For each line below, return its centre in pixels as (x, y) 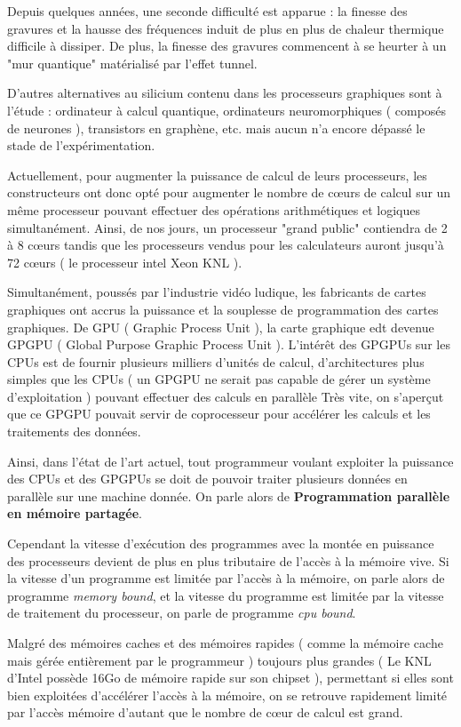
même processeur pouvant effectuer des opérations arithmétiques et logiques (214, 209)
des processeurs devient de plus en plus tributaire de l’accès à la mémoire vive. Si (228, 560)
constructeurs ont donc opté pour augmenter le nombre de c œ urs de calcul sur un (229, 192)
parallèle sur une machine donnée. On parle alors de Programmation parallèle (229, 495)
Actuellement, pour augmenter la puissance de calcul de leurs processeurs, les (217, 175)
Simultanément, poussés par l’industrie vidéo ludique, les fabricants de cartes (217, 292)
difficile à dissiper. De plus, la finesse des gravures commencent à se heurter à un (227, 46)
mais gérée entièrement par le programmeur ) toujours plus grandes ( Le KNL (219, 660)
